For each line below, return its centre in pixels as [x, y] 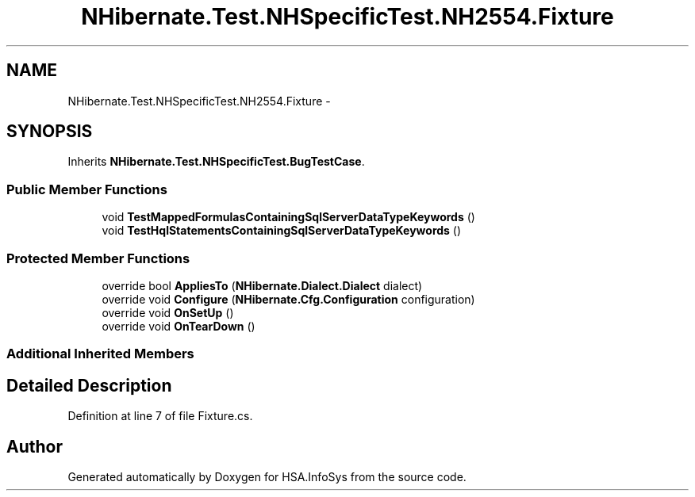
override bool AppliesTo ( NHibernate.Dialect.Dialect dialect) [262, 285]
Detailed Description [89, 385]
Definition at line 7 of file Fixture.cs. [160, 416]
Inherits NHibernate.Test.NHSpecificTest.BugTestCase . [216, 162]
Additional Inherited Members [100, 354]
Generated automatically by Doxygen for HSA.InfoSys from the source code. [267, 477]
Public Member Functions [87, 189]
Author [35, 446]
